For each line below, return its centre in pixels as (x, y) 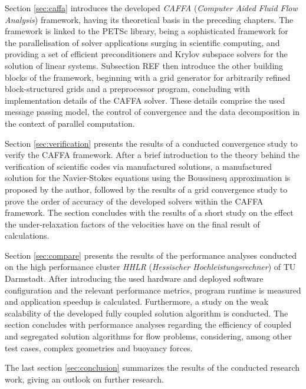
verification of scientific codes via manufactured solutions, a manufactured (139, 166)
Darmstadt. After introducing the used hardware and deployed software (134, 278)
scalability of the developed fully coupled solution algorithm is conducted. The (147, 313)
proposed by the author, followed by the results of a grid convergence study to (146, 189)
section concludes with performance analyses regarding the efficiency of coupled (148, 324)
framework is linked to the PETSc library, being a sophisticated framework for (147, 31)
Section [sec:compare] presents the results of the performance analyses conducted (151, 255)
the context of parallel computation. (70, 123)
